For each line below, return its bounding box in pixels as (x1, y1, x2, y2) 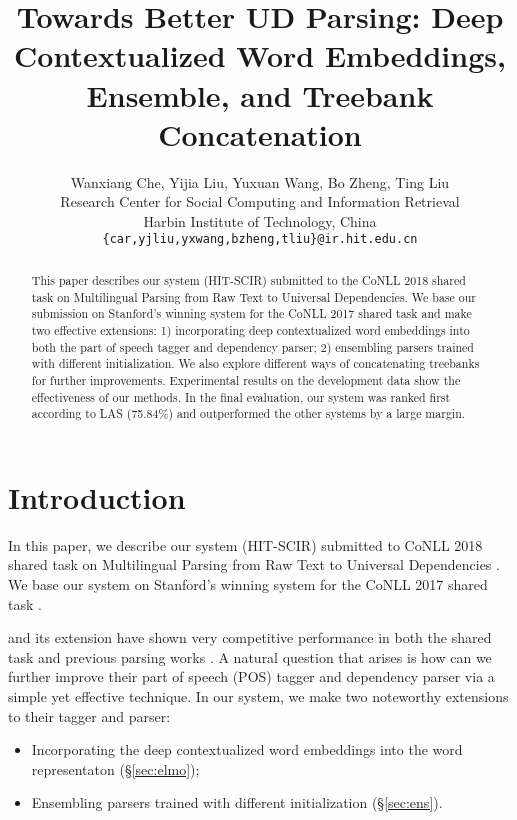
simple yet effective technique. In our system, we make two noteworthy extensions (8, 685, 509, 706)
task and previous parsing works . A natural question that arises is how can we (8, 646, 492, 667)
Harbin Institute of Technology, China (143, 210, 377, 231)
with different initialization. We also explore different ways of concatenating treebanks (31, 355, 480, 372)
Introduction (8, 476, 186, 517)
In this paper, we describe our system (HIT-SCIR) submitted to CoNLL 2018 (8, 534, 483, 555)
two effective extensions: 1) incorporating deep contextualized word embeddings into (31, 321, 470, 338)
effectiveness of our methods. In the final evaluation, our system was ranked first (31, 388, 451, 405)
